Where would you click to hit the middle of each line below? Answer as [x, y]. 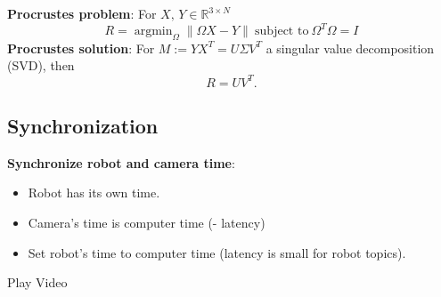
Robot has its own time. [94, 193]
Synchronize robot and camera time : [121, 162]
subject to [282, 32]
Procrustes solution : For [81, 48]
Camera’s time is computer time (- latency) [147, 222]
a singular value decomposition [350, 48]
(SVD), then [41, 65]
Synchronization [83, 125]
